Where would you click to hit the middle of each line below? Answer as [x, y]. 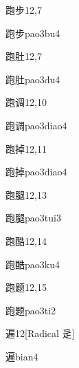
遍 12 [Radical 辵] [40, 333]
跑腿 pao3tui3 [33, 218]
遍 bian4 [22, 356]
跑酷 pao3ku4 [33, 264]
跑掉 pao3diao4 [36, 172]
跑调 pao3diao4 [36, 125]
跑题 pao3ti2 [31, 310]
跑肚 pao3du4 [33, 79]
